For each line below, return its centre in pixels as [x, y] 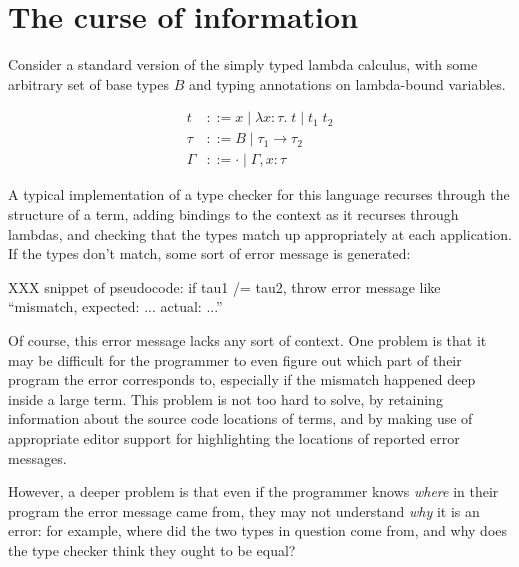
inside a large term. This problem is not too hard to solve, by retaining [225, 398]
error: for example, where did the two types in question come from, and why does [257, 530]
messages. [37, 457]
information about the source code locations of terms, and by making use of [240, 418]
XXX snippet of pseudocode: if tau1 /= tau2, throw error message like [224, 286]
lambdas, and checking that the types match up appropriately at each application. [260, 233]
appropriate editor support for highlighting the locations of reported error [234, 437]
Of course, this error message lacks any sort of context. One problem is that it [247, 339]
